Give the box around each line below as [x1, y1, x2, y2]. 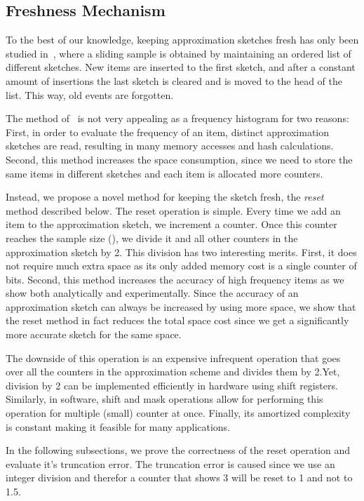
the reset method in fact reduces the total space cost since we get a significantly [6, 313, 349, 328]
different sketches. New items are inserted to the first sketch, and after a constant [6, 60, 356, 74]
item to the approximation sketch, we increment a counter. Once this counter [6, 217, 337, 232]
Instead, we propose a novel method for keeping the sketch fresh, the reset [6, 189, 324, 204]
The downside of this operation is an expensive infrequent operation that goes [6, 350, 341, 365]
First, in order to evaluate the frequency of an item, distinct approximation [6, 124, 330, 139]
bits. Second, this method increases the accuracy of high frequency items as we [6, 272, 344, 286]
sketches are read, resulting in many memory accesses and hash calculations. [6, 138, 334, 153]
